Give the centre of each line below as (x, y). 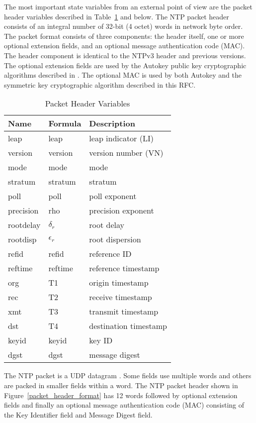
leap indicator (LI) (121, 138)
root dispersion (115, 239)
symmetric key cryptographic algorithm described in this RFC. (100, 84)
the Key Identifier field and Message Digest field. (78, 414)
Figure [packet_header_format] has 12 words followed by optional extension (121, 395)
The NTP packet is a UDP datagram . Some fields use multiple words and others (128, 375)
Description (112, 123)
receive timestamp (121, 297)
